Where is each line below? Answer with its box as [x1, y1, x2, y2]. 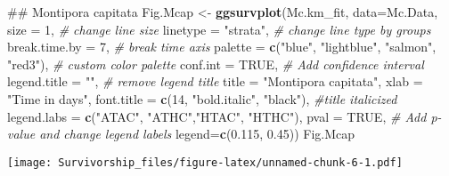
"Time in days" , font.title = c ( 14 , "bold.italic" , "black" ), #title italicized [7, 89, 397, 108]
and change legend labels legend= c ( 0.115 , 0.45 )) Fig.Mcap [39, 124, 355, 143]
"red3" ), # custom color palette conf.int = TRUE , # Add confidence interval [7, 54, 424, 73]
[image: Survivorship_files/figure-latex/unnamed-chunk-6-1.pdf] [7, 156, 403, 169]
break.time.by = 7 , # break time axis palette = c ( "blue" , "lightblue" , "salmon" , [7, 37, 437, 56]
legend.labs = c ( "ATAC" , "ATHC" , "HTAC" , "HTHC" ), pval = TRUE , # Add [7, 107, 427, 125]
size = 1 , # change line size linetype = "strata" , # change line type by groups [7, 20, 431, 38]
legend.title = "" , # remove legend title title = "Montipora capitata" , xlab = [7, 72, 423, 91]
